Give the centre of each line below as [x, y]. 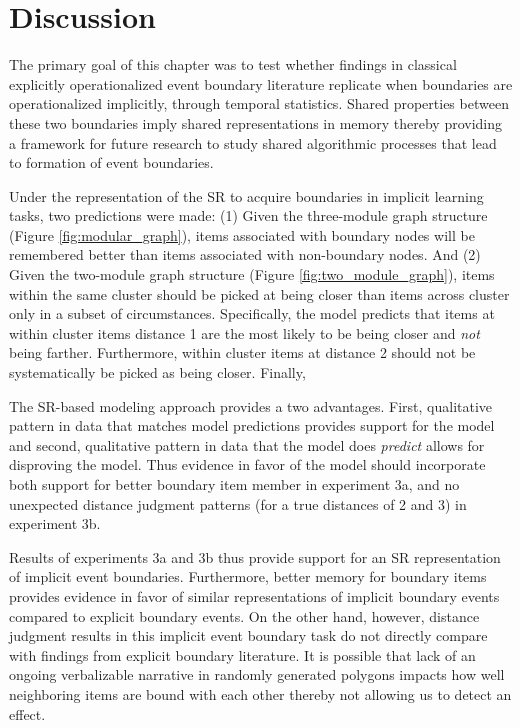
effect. [27, 713]
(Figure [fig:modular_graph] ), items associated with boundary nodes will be [242, 234]
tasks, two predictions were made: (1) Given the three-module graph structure [248, 215]
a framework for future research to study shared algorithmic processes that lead [253, 142]
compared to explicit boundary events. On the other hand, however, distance [244, 615]
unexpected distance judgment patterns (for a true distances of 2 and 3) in [238, 503]
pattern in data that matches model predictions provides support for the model [252, 425]
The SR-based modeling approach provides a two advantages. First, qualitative [251, 405]
